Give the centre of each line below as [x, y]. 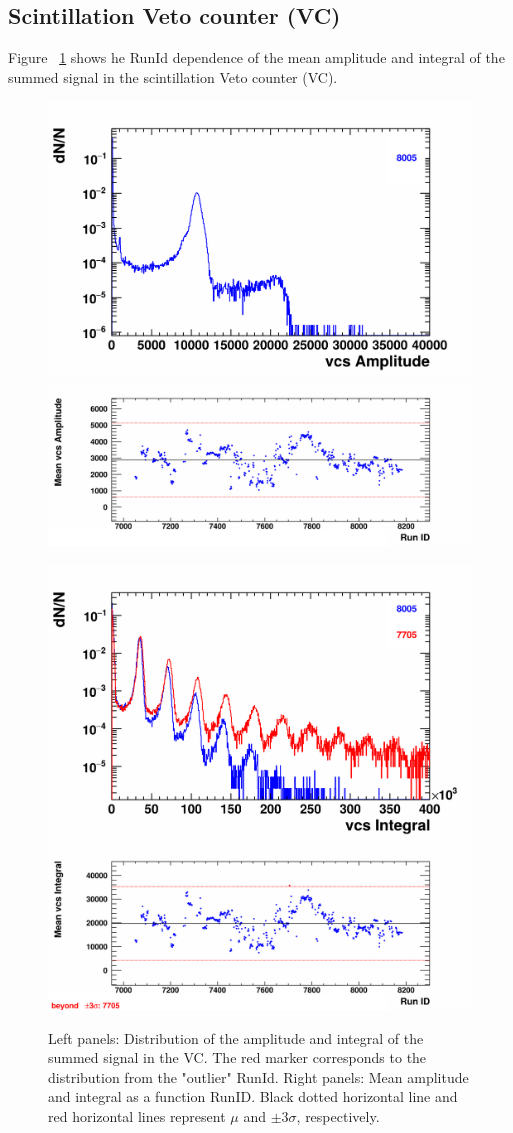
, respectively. [338, 1115]
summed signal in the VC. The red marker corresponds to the [237, 1057]
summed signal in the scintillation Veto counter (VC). [173, 76]
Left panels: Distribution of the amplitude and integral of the [236, 1037]
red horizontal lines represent [137, 1115]
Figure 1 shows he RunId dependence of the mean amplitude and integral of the [256, 57]
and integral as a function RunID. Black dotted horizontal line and [253, 1096]
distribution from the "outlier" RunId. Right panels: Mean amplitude [258, 1076]
